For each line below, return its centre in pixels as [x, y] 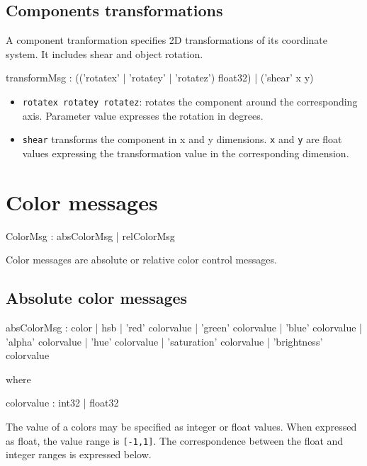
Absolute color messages [97, 298]
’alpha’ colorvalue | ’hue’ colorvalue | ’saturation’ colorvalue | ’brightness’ [164, 341]
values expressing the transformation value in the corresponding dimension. [186, 153]
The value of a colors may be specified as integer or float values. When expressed [181, 426]
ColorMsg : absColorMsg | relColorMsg [90, 235]
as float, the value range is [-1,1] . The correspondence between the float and [175, 440]
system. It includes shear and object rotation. [105, 53]
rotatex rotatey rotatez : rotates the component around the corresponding [190, 101]
